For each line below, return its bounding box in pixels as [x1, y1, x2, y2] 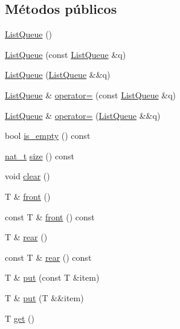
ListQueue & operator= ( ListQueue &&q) [5, 109, 161, 121]
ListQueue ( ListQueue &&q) [5, 68, 111, 81]
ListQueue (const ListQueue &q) [5, 48, 126, 60]
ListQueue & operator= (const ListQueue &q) [5, 88, 176, 101]
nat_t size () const [5, 149, 74, 162]
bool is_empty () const [5, 129, 91, 142]
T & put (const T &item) [5, 271, 100, 284]
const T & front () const [5, 210, 95, 223]
